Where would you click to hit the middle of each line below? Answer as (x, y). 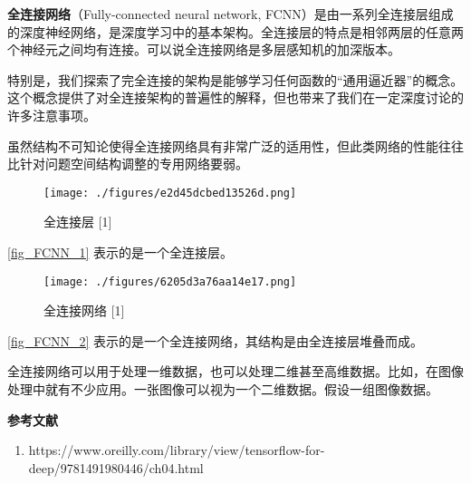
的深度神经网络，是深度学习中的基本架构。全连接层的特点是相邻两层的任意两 (235, 31)
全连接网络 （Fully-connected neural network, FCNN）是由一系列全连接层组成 (231, 14)
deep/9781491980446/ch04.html (116, 467)
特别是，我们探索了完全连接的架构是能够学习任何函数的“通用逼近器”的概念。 (235, 79)
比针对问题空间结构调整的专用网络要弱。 (128, 164)
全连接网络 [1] (84, 310)
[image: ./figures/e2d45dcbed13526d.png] (170, 193)
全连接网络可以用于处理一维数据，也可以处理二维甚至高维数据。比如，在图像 (235, 371)
